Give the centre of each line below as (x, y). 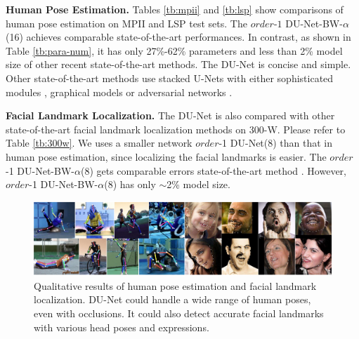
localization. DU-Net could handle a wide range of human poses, (172, 299)
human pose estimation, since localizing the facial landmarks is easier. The (166, 156)
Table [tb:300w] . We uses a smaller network (99, 143)
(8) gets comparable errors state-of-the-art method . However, (213, 170)
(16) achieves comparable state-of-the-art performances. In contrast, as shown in (178, 37)
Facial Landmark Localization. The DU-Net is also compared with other (170, 115)
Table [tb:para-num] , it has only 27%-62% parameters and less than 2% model (174, 50)
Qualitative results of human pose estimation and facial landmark (175, 285)
